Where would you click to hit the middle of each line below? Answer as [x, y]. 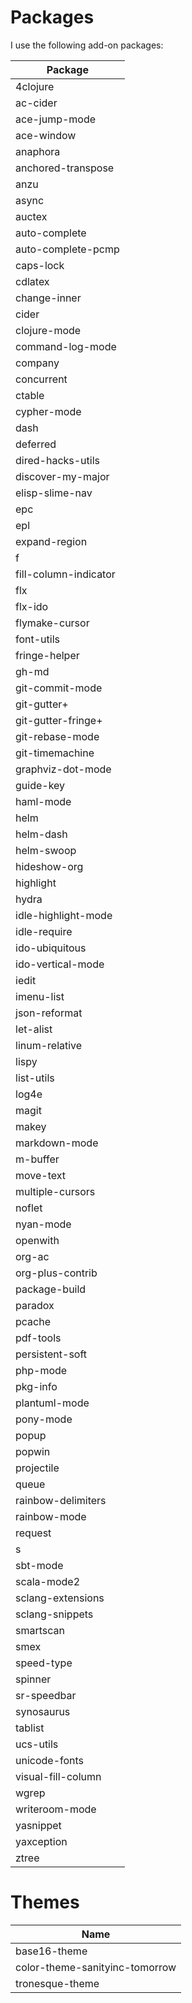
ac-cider [36, 103]
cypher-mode [48, 411]
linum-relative [49, 1045]
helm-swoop [46, 850]
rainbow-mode [51, 1516]
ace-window [46, 135]
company [37, 363]
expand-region [51, 541]
